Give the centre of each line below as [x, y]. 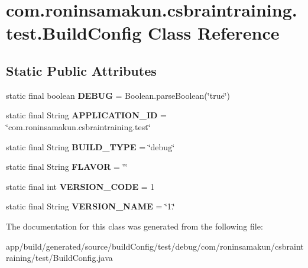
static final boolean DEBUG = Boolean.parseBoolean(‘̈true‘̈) [118, 95]
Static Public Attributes [81, 70]
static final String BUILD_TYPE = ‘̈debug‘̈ [90, 146]
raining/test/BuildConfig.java [59, 258]
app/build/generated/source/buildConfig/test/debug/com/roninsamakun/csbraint [155, 246]
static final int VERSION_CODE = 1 [80, 186]
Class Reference [213, 33]
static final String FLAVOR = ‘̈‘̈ [67, 167]
